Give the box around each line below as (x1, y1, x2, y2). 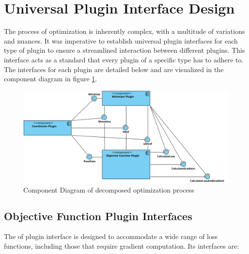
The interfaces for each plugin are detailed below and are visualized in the (4, 64, 224, 74)
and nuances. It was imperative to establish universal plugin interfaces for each (4, 35, 238, 45)
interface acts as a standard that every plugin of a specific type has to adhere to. (4, 54, 244, 64)
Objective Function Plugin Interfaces (4, 209, 192, 224)
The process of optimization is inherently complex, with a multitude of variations (4, 26, 245, 36)
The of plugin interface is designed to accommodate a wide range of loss (4, 231, 218, 241)
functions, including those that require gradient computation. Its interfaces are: (4, 240, 239, 251)
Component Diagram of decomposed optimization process (23, 185, 194, 195)
